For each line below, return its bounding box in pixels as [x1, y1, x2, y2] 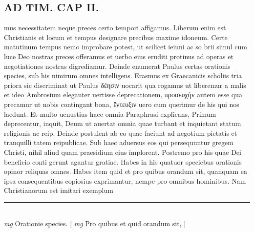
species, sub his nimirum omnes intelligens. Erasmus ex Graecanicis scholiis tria [4, 70, 242, 81]
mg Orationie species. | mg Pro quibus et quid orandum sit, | [4, 218, 186, 229]
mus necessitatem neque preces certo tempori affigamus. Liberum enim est [4, 22, 226, 33]
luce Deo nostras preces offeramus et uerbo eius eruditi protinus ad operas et [4, 51, 233, 61]
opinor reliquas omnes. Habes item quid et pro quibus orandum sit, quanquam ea [4, 166, 247, 176]
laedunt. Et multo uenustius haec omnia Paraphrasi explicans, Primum [4, 108, 216, 119]
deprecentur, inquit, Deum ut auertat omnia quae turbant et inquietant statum [4, 118, 241, 128]
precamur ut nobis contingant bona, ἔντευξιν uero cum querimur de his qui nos [4, 99, 239, 109]
